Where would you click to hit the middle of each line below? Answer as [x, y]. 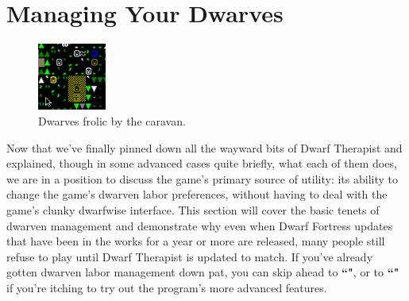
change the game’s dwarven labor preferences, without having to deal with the [197, 194]
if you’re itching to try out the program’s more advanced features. [167, 287]
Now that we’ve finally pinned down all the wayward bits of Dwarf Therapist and [204, 147]
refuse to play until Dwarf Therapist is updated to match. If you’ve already [190, 256]
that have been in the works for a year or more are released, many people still [196, 241]
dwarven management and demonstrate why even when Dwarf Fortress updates [200, 225]
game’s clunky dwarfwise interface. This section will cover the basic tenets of [193, 210]
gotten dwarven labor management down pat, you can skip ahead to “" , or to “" [203, 272]
